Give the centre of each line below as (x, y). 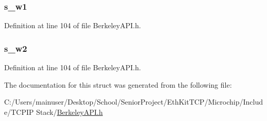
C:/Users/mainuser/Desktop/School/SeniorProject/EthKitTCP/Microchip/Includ (134, 102)
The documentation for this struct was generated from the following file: (118, 84)
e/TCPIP (19, 112)
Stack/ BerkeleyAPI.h (69, 112)
